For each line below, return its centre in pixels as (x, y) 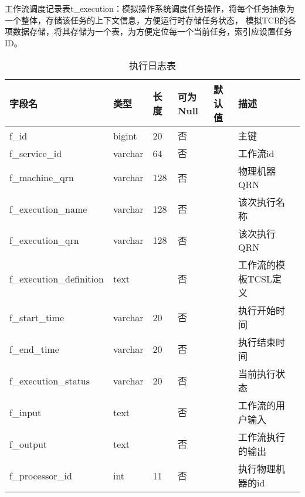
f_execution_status (50, 380)
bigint (125, 135)
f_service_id (36, 153)
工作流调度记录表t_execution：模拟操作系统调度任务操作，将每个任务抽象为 (150, 8)
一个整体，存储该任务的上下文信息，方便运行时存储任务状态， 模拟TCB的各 (150, 20)
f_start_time (37, 317)
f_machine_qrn (42, 178)
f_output (28, 444)
